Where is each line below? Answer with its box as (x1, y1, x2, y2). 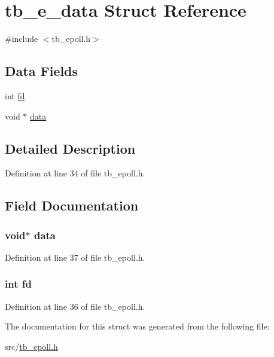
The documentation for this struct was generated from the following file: (5, 320, 270, 332)
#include (5, 32, 38, 45)
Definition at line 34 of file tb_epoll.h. (5, 167, 145, 179)
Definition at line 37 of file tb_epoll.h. (5, 251, 145, 263)
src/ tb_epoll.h (5, 340, 58, 352)
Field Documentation (5, 196, 139, 215)
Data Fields (5, 62, 78, 80)
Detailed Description (5, 139, 136, 157)
